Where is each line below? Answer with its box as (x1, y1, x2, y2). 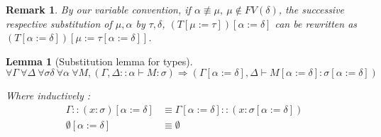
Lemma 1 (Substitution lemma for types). (6, 53, 193, 68)
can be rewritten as (275, 16, 358, 31)
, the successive (278, 2, 345, 16)
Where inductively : (6, 88, 91, 103)
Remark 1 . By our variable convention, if (6, 2, 191, 16)
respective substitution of (6, 16, 112, 31)
